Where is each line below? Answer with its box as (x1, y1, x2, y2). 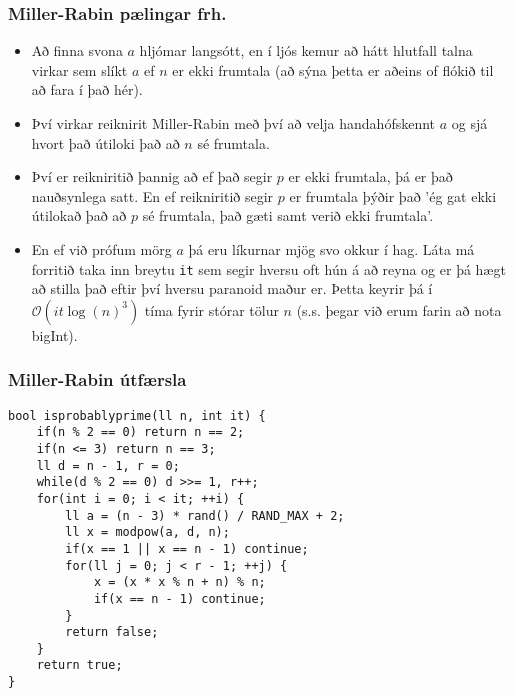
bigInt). (31, 324, 78, 345)
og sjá (451, 113, 488, 133)
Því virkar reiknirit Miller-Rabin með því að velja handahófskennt (31, 113, 436, 133)
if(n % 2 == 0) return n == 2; (36, 425, 245, 440)
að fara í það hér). (31, 79, 143, 100)
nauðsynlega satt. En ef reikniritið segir (31, 185, 274, 206)
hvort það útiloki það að (31, 132, 180, 153)
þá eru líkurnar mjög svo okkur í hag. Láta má (188, 238, 475, 259)
